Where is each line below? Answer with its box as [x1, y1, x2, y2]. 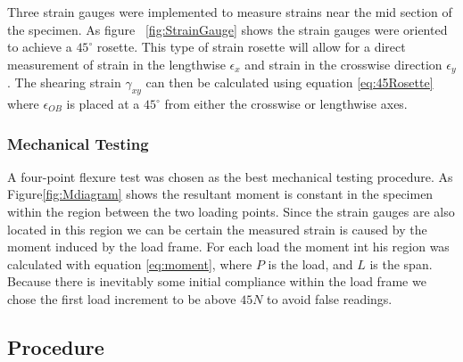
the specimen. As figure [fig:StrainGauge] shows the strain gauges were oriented [7, 20, 448, 38]
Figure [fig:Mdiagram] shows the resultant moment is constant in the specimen [7, 185, 434, 203]
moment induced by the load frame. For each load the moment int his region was [7, 237, 450, 256]
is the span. [369, 254, 433, 273]
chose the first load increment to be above [7, 290, 236, 308]
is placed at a [66, 95, 140, 113]
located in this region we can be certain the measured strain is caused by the [7, 219, 427, 238]
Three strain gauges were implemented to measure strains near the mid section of [7, 3, 452, 21]
